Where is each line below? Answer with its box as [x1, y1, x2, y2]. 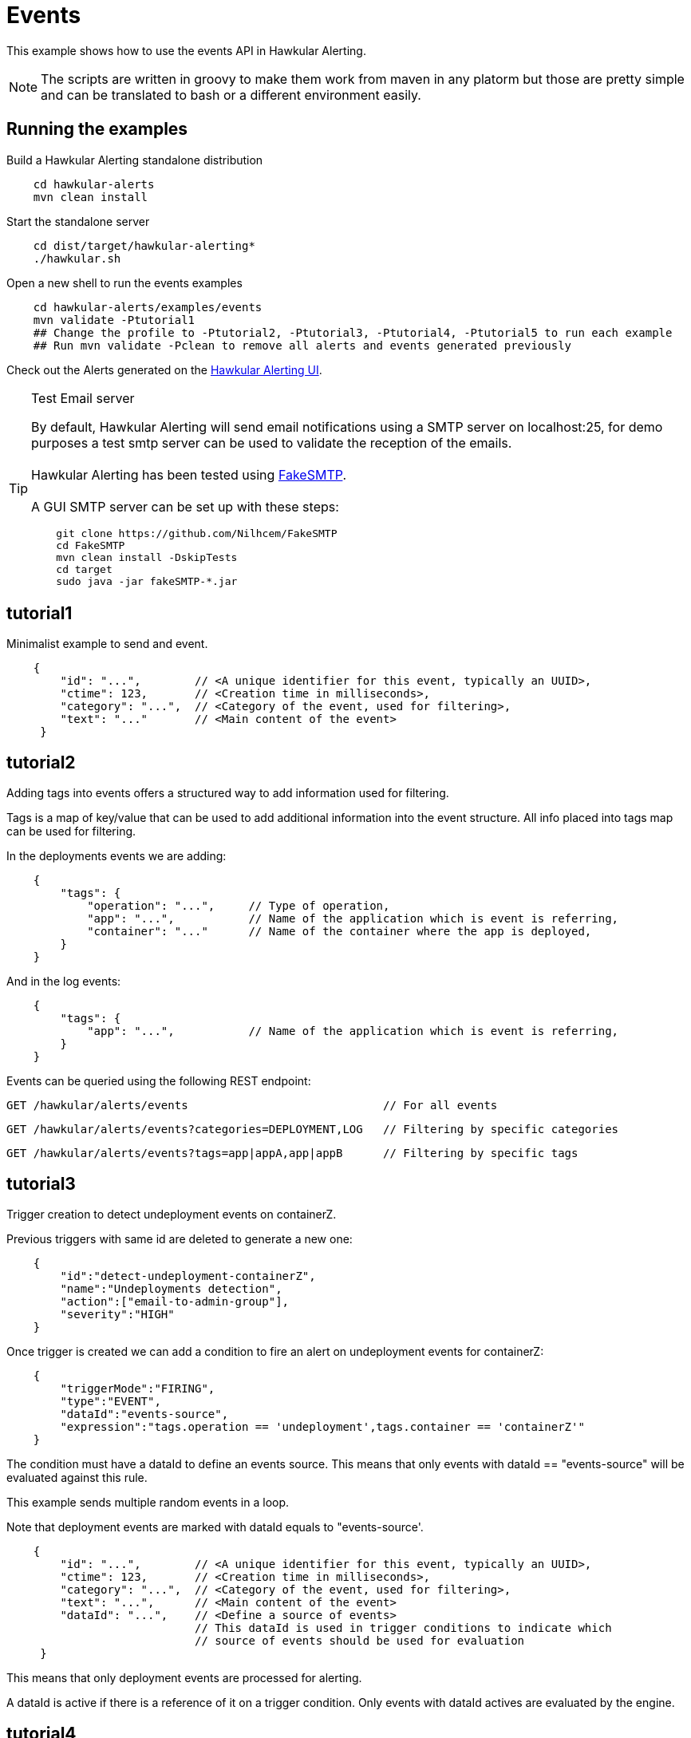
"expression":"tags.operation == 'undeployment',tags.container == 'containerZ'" [60, 1420, 585, 1434]
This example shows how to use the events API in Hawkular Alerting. [6, 43, 366, 57]
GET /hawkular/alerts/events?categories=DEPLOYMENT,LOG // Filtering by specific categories [6, 1123, 619, 1136]
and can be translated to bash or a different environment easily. [41, 86, 421, 103]
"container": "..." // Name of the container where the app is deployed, [87, 925, 592, 938]
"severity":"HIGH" [60, 1308, 175, 1321]
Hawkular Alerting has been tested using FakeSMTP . [31, 466, 347, 483]
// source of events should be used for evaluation [195, 1634, 525, 1648]
